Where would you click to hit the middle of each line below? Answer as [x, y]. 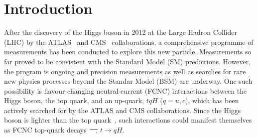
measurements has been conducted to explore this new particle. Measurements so [128, 52]
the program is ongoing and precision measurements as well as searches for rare [125, 71]
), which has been [212, 100]
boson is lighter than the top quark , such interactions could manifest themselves [128, 120]
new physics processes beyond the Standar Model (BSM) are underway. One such [128, 81]
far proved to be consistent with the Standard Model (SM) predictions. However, [128, 61]
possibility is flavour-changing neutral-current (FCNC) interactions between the [126, 90]
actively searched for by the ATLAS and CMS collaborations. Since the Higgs [123, 110]
